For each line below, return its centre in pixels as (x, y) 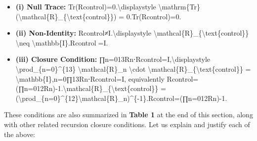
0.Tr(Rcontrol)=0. (154, 16)
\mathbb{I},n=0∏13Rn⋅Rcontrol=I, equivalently (90, 78)
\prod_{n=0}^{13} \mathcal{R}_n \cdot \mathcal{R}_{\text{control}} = (133, 69)
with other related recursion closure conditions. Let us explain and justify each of (127, 124)
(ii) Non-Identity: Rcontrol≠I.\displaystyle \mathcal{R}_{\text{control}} (132, 33)
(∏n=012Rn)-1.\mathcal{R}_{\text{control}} (87, 88)
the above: (20, 134)
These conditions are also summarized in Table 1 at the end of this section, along (128, 115)
